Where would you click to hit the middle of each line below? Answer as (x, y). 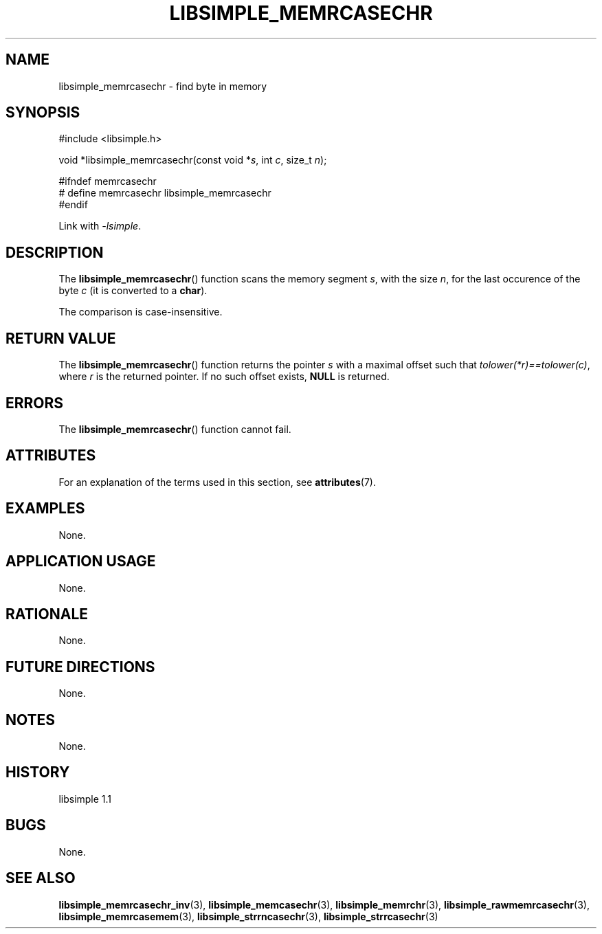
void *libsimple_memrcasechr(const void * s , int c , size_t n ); (193, 160)
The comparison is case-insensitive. (141, 312)
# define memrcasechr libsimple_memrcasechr (165, 193)
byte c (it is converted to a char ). (133, 291)
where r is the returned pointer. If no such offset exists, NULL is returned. (224, 377)
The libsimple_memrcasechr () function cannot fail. (175, 429)
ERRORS (35, 403)
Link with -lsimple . (100, 226)
